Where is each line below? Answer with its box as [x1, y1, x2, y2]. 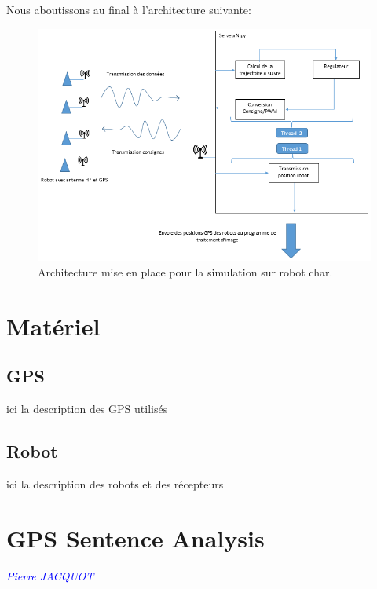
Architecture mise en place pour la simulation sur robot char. [38, 263, 333, 280]
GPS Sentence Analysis [6, 521, 265, 554]
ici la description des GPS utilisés [6, 401, 168, 416]
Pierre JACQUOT [6, 567, 94, 584]
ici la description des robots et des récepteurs [6, 475, 224, 492]
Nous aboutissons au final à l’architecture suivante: [6, 2, 251, 17]
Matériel [6, 309, 101, 342]
